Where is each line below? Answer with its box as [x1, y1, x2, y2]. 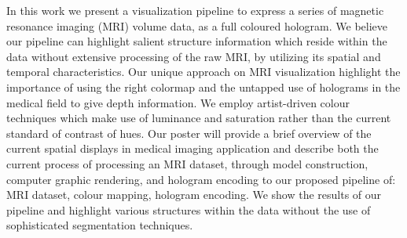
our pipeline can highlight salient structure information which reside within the [6, 33, 387, 49]
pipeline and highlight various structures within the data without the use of [6, 201, 371, 218]
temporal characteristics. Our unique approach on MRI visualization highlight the [6, 63, 401, 80]
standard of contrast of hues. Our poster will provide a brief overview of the [6, 124, 372, 141]
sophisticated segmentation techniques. [6, 217, 193, 233]
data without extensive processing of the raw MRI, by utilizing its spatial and [6, 48, 381, 64]
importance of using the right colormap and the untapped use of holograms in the [6, 78, 401, 95]
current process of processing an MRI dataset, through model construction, [6, 155, 368, 171]
